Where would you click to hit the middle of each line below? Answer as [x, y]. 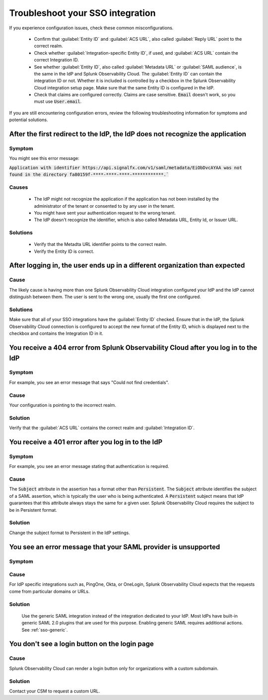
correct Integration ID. [56, 60]
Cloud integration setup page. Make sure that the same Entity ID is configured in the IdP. [124, 87]
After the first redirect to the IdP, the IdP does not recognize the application [128, 134]
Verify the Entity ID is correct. [64, 251]
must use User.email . [58, 101]
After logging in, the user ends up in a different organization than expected [127, 266]
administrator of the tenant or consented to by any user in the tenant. [104, 206]
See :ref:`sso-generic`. [45, 630]
